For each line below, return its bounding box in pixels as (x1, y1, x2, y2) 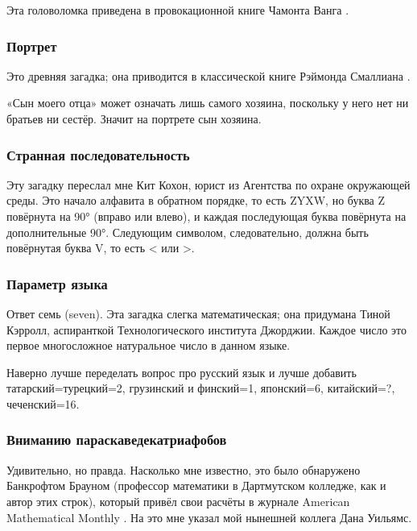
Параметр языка (6, 273, 108, 293)
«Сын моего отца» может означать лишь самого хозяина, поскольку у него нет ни (6, 94, 409, 111)
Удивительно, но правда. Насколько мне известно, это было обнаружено (6, 461, 361, 478)
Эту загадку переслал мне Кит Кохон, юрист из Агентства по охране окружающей (6, 176, 411, 193)
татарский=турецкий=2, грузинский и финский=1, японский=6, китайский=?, (6, 380, 395, 396)
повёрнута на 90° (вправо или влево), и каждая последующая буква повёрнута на (6, 208, 407, 224)
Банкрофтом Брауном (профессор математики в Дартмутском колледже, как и (6, 477, 386, 494)
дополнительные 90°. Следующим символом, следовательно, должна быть (6, 223, 369, 240)
